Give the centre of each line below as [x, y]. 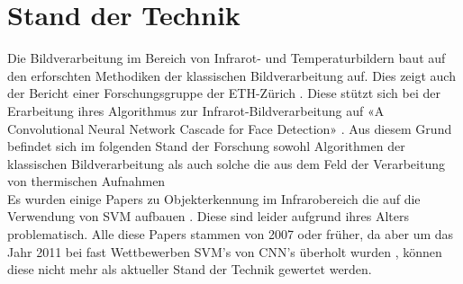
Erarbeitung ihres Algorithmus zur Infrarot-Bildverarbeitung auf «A [196, 110]
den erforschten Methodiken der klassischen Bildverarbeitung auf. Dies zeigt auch [231, 75]
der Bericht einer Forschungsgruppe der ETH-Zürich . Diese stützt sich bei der [224, 93]
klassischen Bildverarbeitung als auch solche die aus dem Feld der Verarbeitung [226, 163]
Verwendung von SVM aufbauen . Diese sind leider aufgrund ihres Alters [209, 216]
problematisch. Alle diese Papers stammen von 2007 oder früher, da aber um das [231, 234]
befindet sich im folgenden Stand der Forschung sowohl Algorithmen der [206, 146]
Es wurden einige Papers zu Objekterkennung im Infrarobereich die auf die [214, 198]
